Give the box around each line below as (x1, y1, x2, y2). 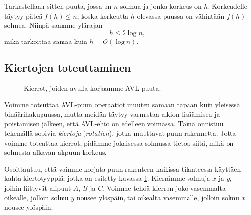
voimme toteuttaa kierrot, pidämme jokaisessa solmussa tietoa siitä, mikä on (4, 137, 234, 148)
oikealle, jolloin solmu (4, 192, 69, 202)
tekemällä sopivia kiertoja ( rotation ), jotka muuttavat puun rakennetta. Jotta (4, 128, 236, 138)
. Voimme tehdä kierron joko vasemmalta (103, 182, 226, 193)
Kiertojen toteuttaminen (4, 60, 131, 75)
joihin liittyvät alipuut (4, 182, 71, 193)
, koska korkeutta (77, 10, 129, 21)
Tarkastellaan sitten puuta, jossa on (4, 1, 112, 11)
